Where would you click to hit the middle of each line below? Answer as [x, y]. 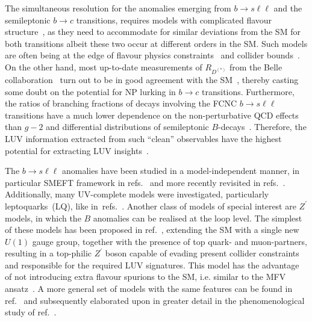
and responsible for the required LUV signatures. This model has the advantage [152, 265]
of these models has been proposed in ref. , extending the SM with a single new [152, 230]
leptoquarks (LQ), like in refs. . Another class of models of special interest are [151, 206]
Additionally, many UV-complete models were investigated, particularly [137, 194]
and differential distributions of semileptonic [127, 127]
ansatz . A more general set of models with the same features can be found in [149, 289]
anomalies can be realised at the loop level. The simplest [198, 218]
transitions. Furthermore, [248, 91]
